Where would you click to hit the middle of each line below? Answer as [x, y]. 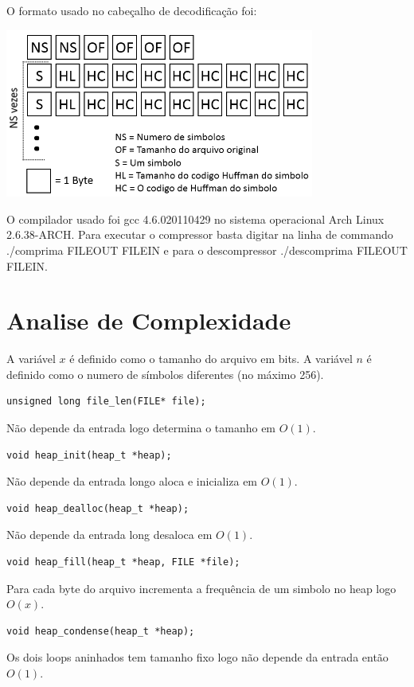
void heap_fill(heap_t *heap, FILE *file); [123, 562]
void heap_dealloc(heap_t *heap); [98, 508]
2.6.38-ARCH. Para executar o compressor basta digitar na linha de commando [200, 234]
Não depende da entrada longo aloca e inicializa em [132, 481]
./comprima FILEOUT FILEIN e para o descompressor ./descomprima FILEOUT [207, 250]
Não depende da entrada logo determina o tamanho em [141, 428]
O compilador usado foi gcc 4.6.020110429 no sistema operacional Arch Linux [195, 219]
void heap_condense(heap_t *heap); [101, 631]
